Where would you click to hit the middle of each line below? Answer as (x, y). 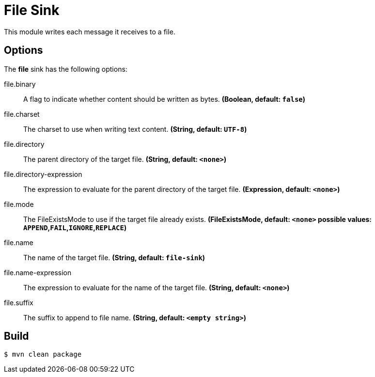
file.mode (19, 204)
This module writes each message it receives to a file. (90, 31)
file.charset (22, 114)
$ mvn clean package (43, 354)
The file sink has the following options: (66, 69)
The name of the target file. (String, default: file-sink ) (114, 257)
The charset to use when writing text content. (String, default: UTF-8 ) (135, 129)
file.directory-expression (43, 174)
